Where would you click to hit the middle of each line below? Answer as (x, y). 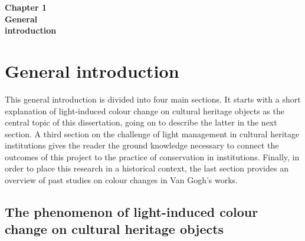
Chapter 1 (26, 7)
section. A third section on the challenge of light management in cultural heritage (152, 133)
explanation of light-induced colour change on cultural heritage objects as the (145, 110)
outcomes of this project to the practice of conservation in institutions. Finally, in (152, 156)
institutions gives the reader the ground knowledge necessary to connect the (142, 145)
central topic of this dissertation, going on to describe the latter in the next (141, 122)
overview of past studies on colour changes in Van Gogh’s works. (121, 180)
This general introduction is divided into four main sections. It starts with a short (153, 99)
